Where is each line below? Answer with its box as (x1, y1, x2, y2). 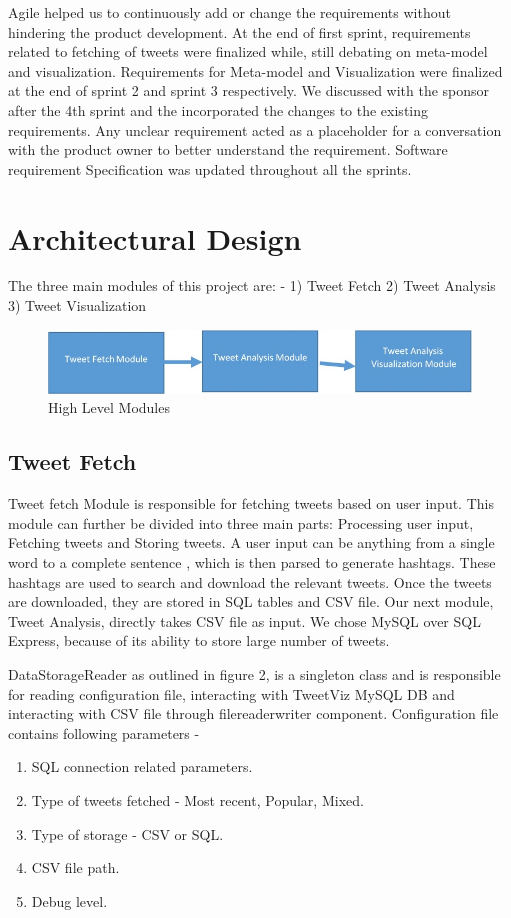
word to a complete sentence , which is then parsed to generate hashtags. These (8, 552, 496, 573)
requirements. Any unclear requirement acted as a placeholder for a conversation (8, 119, 502, 140)
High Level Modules (48, 397, 170, 418)
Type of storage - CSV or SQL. (31, 823, 224, 844)
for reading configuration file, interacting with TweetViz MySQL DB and (8, 683, 455, 704)
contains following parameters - (8, 722, 200, 743)
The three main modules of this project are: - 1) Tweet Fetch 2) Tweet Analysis (8, 275, 496, 296)
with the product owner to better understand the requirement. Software (8, 139, 448, 160)
